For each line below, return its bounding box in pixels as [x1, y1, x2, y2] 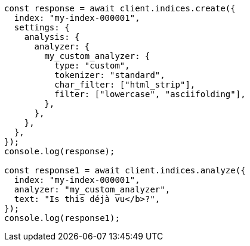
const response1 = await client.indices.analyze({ [4, 166, 246, 175]
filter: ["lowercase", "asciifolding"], [54, 89, 246, 99]
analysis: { [24, 32, 80, 42]
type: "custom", [54, 61, 130, 70]
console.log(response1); [4, 213, 120, 223]
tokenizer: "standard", [54, 70, 165, 80]
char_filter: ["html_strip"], [54, 80, 196, 89]
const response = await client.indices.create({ [4, 4, 236, 13]
